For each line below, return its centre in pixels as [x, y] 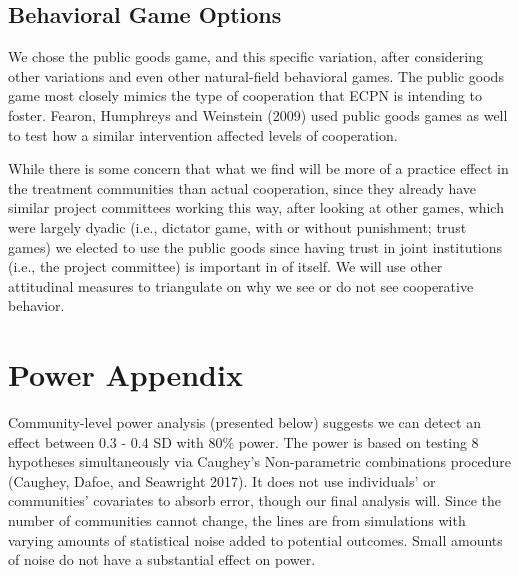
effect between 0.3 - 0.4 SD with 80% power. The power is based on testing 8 [243, 441]
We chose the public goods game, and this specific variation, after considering [245, 56]
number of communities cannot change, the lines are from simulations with [237, 520]
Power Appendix [125, 374]
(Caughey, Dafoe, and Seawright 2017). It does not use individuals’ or [222, 480]
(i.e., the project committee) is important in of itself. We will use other [225, 266]
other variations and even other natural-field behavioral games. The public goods [256, 75]
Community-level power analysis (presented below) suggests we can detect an [244, 422]
